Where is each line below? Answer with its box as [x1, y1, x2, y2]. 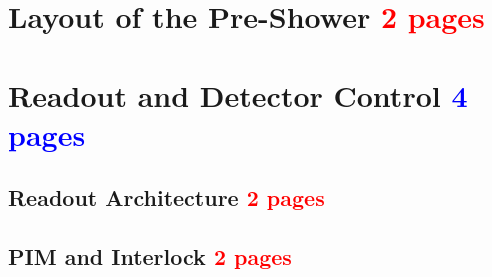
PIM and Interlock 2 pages [8, 241, 292, 272]
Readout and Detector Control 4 [8, 74, 468, 115]
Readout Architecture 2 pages [8, 182, 325, 213]
